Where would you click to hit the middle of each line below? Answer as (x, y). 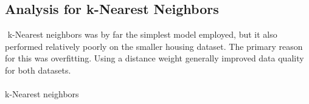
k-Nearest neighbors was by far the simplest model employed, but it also (142, 34)
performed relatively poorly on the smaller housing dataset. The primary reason (154, 46)
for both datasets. (38, 70)
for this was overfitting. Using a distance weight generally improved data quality (154, 58)
